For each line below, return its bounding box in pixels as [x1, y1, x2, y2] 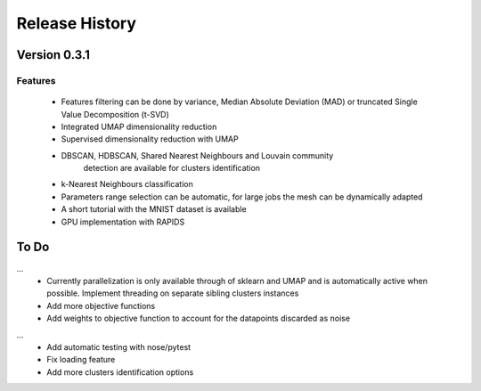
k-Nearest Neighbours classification [61, 179, 193, 190]
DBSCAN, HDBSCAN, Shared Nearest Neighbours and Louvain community [61, 150, 334, 160]
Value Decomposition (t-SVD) [61, 109, 169, 119]
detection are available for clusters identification [83, 163, 261, 174]
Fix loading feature [46, 354, 116, 365]
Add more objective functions [46, 300, 156, 311]
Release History [16, 13, 137, 33]
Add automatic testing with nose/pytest [46, 341, 192, 352]
